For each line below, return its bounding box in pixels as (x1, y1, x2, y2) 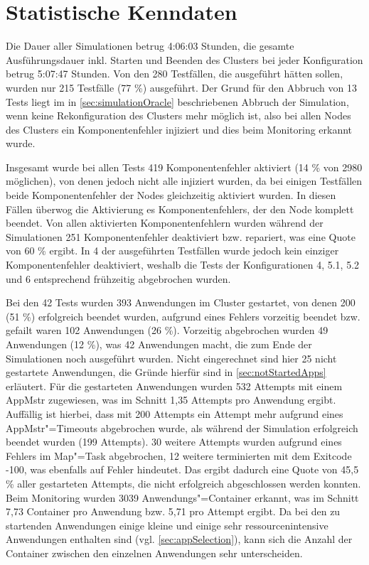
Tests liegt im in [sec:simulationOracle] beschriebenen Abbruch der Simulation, (6, 94, 349, 109)
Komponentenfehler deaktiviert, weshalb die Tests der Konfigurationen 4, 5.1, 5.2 (6, 257, 360, 272)
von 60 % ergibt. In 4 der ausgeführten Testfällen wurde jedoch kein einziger (6, 243, 339, 258)
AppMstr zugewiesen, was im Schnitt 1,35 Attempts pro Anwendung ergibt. (6, 392, 336, 407)
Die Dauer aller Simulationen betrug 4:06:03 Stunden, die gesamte (6, 38, 294, 53)
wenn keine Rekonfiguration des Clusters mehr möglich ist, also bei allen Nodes (6, 108, 351, 123)
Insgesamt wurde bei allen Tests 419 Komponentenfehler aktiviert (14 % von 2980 (6, 159, 363, 174)
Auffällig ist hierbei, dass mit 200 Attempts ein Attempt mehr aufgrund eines (6, 406, 343, 421)
